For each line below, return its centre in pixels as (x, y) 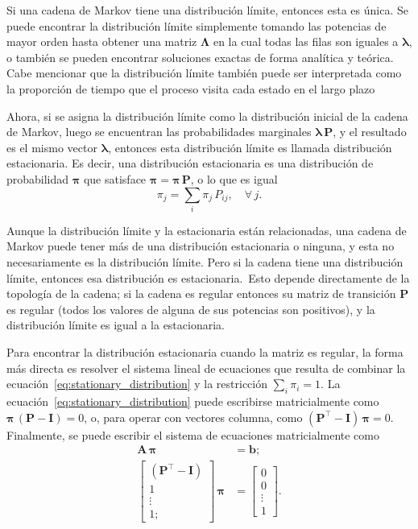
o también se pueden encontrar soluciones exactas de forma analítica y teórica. (200, 57)
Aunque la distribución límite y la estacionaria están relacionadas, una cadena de (207, 230)
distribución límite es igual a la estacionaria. (116, 325)
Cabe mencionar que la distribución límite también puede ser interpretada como (204, 73)
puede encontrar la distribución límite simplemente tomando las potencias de (197, 25)
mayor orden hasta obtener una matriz (102, 41)
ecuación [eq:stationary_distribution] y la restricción (137, 384)
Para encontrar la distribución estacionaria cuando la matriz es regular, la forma (205, 352)
